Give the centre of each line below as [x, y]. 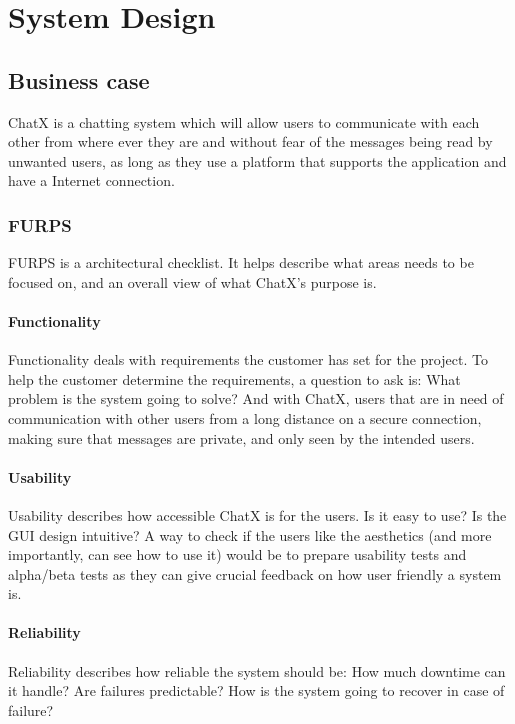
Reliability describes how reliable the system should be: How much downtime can [257, 670]
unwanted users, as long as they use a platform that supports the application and [257, 160]
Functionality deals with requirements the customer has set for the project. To [248, 359]
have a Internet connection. [91, 180]
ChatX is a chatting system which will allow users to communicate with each [244, 121]
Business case [79, 79]
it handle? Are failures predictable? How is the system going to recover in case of [256, 690]
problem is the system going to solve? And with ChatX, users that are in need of [256, 398]
